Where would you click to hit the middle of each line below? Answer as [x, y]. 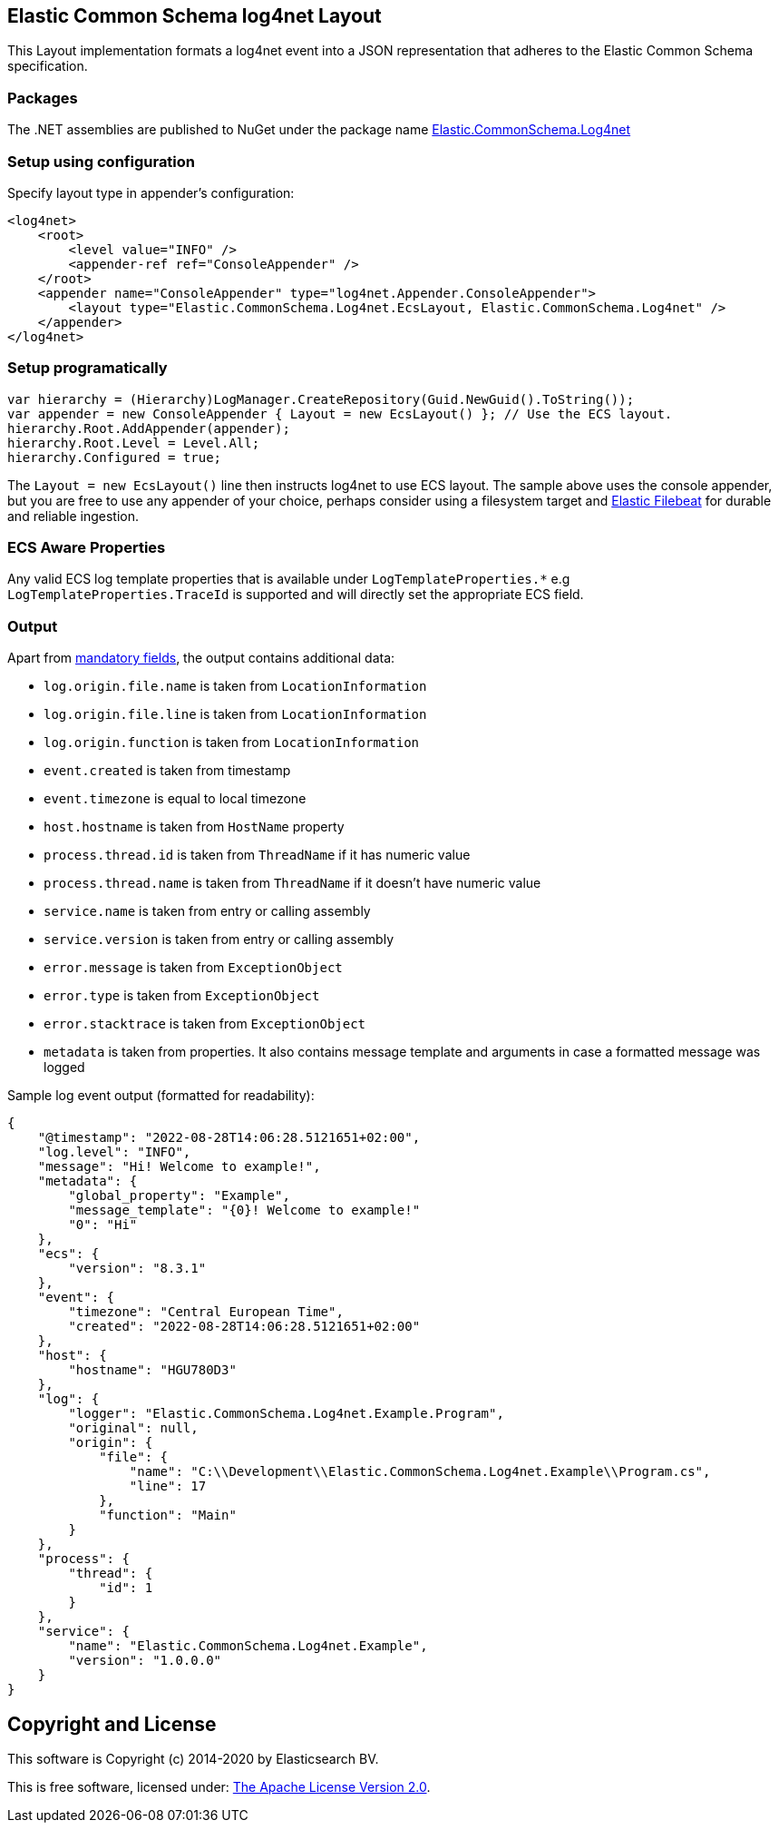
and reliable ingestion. [73, 516]
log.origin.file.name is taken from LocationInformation [235, 686]
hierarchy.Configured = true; [115, 457]
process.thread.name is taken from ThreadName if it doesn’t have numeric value [292, 883]
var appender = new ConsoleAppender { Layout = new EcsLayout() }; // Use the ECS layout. [340, 413]
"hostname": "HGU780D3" [152, 1370]
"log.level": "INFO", [114, 1152]
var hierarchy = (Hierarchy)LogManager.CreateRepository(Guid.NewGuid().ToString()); [321, 399]
